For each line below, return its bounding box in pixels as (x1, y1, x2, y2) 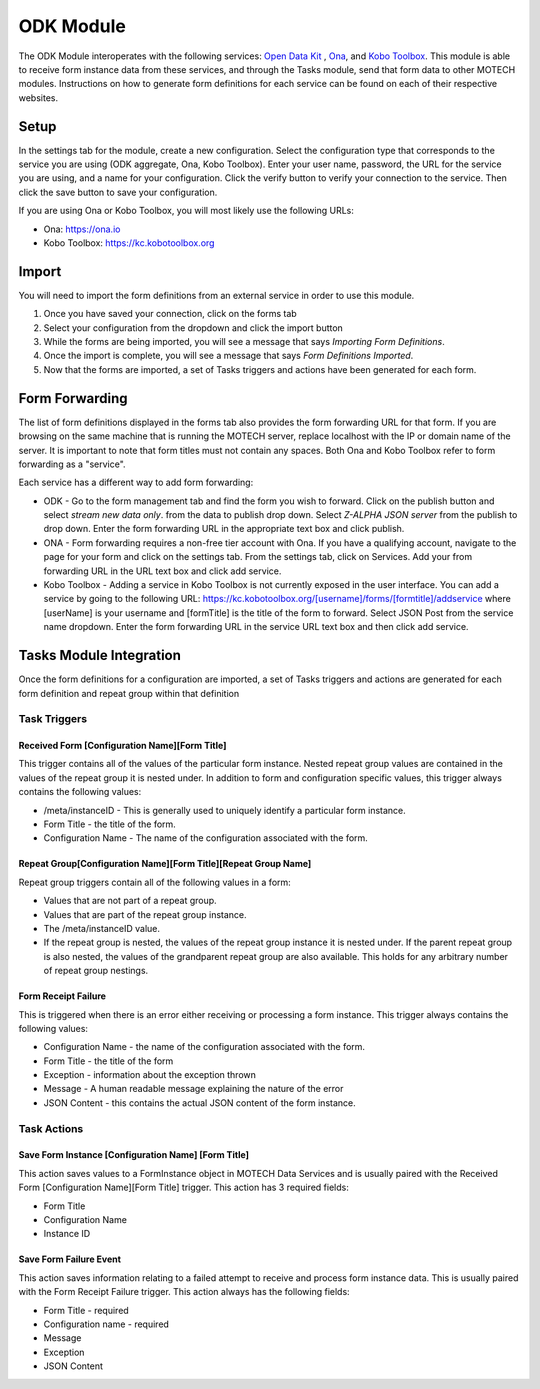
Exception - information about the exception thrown (43, 1069, 257, 1081)
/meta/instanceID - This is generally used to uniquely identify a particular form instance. (43, 804, 407, 816)
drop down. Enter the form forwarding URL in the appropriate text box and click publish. (43, 523, 405, 535)
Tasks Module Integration (18, 647, 182, 664)
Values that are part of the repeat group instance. (43, 908, 247, 920)
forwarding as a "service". (18, 458, 126, 470)
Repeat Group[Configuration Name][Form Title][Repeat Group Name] (18, 858, 312, 870)
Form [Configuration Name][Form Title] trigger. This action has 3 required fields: (18, 1181, 349, 1194)
